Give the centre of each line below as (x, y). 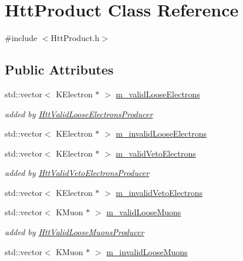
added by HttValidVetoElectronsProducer (77, 173)
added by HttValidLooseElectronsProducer (79, 113)
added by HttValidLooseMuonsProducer (75, 232)
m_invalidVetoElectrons (159, 192)
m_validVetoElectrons (156, 153)
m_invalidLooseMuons (147, 251)
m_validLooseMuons (144, 212)
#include (21, 38)
